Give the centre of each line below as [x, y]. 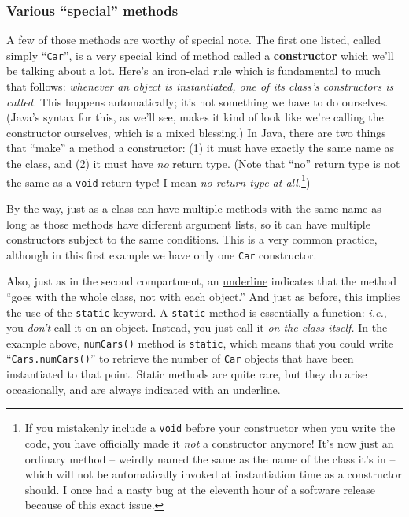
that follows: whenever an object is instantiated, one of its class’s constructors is [200, 86]
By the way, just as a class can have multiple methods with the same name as [194, 208]
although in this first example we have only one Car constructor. [162, 254]
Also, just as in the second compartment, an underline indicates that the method [201, 281]
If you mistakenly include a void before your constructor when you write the [210, 428]
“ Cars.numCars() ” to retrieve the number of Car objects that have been [180, 358]
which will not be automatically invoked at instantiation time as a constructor [213, 474]
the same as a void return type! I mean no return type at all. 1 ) [158, 180]
